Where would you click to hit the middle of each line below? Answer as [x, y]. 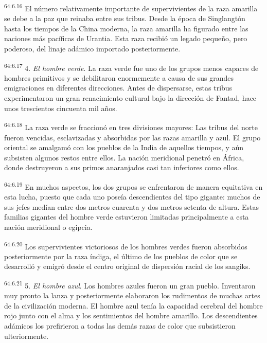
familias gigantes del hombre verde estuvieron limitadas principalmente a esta [127, 217]
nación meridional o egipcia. [48, 227]
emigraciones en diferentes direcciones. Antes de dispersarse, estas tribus [118, 88]
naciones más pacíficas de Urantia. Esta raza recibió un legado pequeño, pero [126, 38]
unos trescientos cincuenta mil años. [61, 108]
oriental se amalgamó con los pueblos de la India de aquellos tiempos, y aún [124, 147]
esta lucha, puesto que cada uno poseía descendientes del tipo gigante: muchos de [132, 197]
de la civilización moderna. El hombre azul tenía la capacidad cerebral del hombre [133, 305]
